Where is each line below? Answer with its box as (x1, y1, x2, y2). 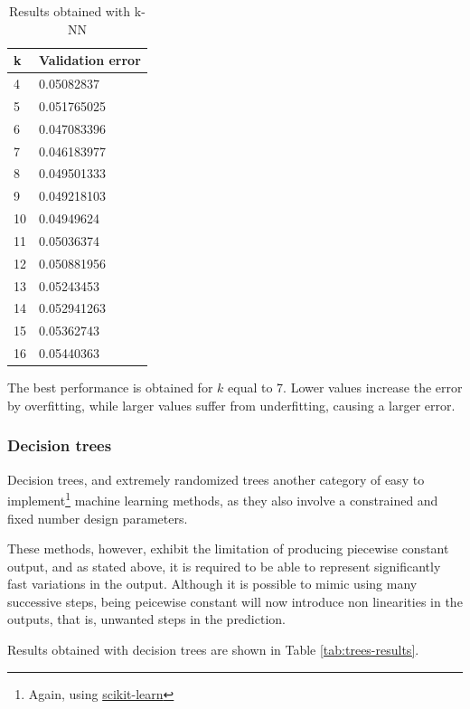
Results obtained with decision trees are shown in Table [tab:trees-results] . (7, 640, 419, 659)
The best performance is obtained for (7, 378, 213, 397)
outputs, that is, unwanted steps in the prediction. (7, 610, 286, 629)
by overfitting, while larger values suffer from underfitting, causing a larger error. (7, 395, 456, 414)
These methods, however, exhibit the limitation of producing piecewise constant (7, 539, 449, 558)
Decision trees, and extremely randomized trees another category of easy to (7, 469, 425, 488)
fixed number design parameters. (7, 508, 188, 527)
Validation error (39, 51, 141, 70)
